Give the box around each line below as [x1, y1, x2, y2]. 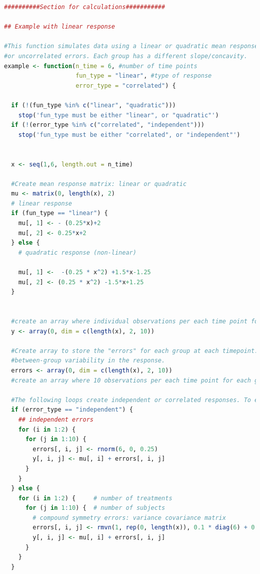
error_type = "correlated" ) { [75, 82, 176, 89]
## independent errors [18, 416, 93, 423]
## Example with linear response [4, 23, 115, 31]
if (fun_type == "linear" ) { [11, 210, 108, 217]
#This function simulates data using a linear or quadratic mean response [4, 43, 258, 50]
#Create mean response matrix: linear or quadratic [11, 180, 187, 187]
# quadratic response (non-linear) [18, 249, 136, 256]
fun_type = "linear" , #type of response [75, 72, 212, 80]
